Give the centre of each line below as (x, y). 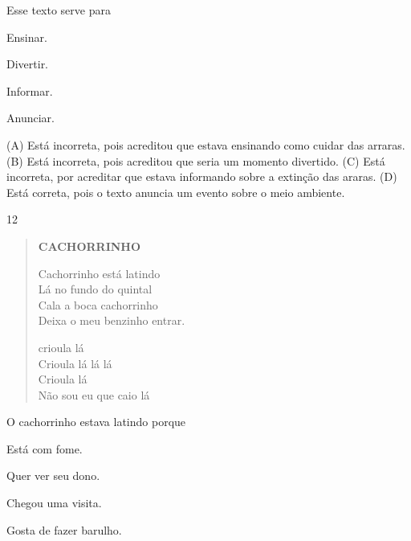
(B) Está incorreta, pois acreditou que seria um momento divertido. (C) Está (196, 160)
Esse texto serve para (59, 10)
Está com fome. (45, 448)
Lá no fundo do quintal (95, 289)
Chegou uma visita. (54, 503)
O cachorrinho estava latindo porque (96, 422)
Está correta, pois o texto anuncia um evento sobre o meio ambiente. (176, 192)
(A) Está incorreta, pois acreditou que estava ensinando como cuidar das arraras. (206, 144)
